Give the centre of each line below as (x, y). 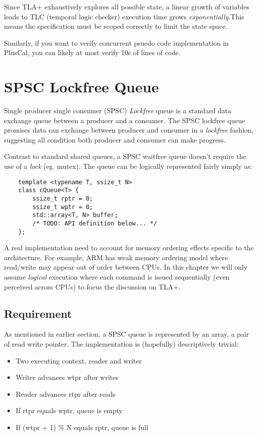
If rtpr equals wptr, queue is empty (69, 410)
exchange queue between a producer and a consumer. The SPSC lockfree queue (125, 120)
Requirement (38, 313)
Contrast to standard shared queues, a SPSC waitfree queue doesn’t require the (125, 156)
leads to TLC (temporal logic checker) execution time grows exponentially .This (124, 16)
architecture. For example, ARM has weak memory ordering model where (116, 257)
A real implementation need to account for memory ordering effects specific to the (129, 248)
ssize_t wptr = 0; (63, 207)
